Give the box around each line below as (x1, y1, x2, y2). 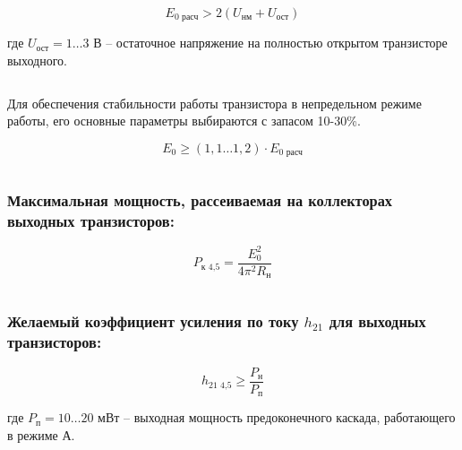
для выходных (329, 310, 426, 333)
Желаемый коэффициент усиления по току (7, 310, 299, 333)
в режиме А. (7, 425, 75, 444)
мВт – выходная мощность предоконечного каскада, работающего (98, 408, 456, 427)
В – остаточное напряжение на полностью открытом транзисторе (93, 33, 448, 52)
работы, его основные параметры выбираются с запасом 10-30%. (7, 111, 361, 130)
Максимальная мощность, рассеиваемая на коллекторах (7, 189, 393, 212)
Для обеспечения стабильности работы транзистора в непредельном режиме (7, 93, 422, 112)
